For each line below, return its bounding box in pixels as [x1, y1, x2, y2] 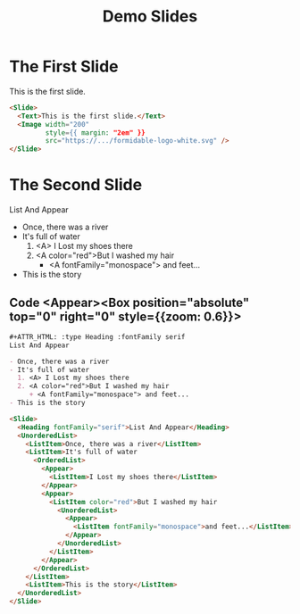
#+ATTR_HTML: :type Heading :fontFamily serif [9, 332, 186, 341]
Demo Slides [102, 6, 198, 27]
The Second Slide [9, 175, 143, 195]
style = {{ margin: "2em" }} [45, 128, 146, 137]
